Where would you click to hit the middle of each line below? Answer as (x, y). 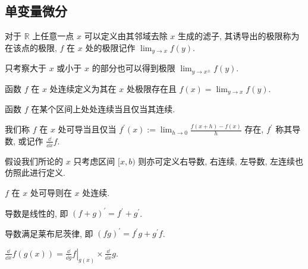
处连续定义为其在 (83, 88)
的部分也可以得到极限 (133, 68)
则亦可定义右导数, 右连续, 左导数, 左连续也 (221, 161)
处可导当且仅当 (87, 129)
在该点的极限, (31, 47)
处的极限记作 (110, 47)
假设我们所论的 (34, 161)
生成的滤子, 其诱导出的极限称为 (238, 36)
